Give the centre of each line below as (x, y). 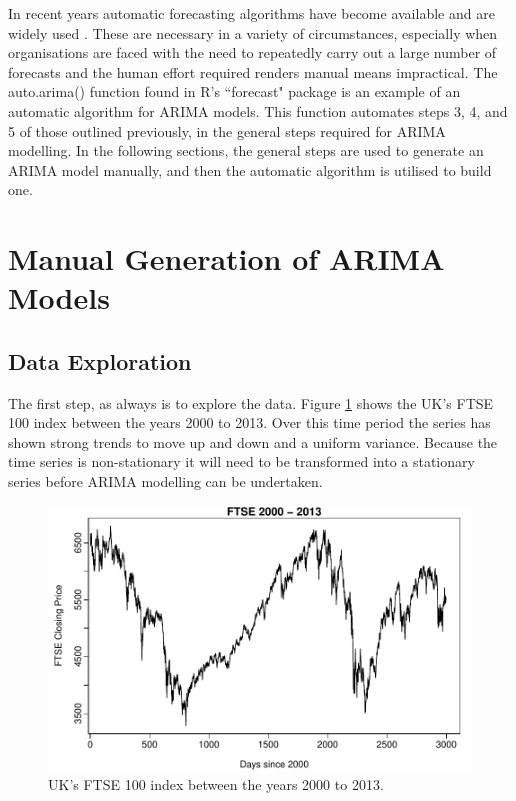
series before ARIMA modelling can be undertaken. (165, 481)
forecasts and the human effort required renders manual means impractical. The (253, 71)
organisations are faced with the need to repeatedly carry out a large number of (252, 52)
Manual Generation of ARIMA (226, 258)
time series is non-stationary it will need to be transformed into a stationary (241, 461)
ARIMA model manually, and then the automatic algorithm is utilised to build (250, 169)
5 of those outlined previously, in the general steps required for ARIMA (227, 130)
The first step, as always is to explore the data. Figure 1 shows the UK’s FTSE (251, 402)
